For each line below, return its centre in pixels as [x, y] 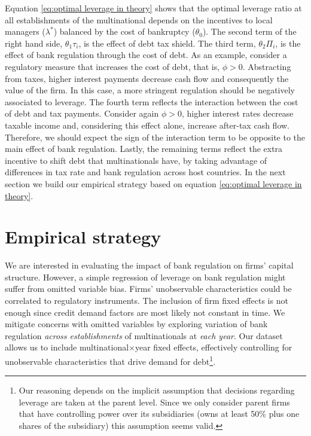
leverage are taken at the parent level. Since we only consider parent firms [154, 402]
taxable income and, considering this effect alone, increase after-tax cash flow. [147, 125]
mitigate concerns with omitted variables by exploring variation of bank [136, 324]
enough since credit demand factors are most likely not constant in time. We [145, 312]
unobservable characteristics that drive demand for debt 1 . [110, 360]
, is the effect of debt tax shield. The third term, [167, 43]
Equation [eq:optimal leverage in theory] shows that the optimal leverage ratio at [153, 8]
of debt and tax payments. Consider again [82, 113]
